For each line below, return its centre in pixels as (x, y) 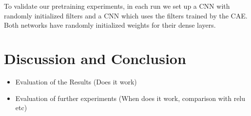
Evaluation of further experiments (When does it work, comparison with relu (130, 98)
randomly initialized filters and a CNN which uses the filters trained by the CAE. (126, 15)
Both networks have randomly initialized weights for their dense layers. (110, 25)
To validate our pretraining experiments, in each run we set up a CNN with (117, 6)
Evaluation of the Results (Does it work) (76, 81)
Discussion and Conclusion (95, 58)
